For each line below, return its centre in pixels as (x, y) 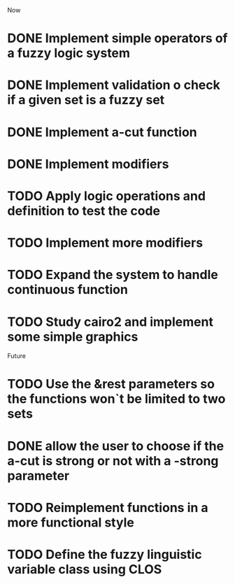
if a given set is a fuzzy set (86, 100)
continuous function (67, 290)
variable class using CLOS (85, 569)
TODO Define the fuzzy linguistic (105, 555)
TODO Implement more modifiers (105, 243)
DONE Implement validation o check (114, 85)
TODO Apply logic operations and (107, 196)
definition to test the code (84, 211)
